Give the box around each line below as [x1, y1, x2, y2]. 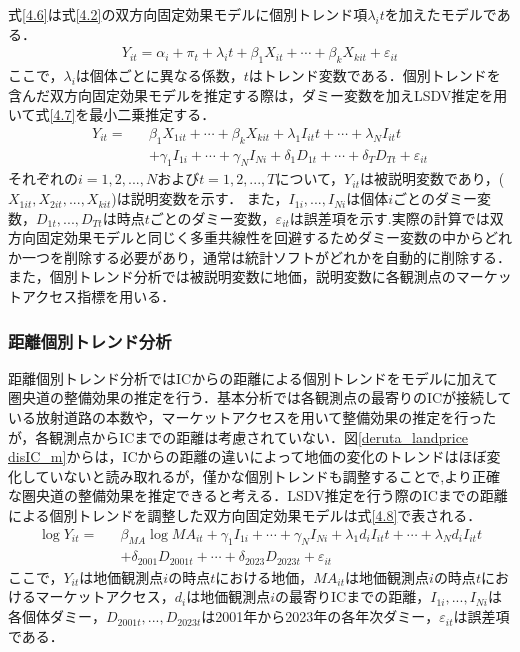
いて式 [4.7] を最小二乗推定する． [8, 104, 216, 125]
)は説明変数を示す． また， [111, 188, 289, 209]
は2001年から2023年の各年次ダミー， [201, 606, 440, 627]
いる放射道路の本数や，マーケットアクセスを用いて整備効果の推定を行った [8, 407, 497, 428]
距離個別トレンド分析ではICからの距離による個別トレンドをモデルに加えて [8, 367, 499, 388]
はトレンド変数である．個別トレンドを [248, 65, 501, 86]
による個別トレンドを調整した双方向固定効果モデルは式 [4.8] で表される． [8, 504, 482, 525]
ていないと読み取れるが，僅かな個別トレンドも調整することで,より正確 [35, 465, 500, 486]
